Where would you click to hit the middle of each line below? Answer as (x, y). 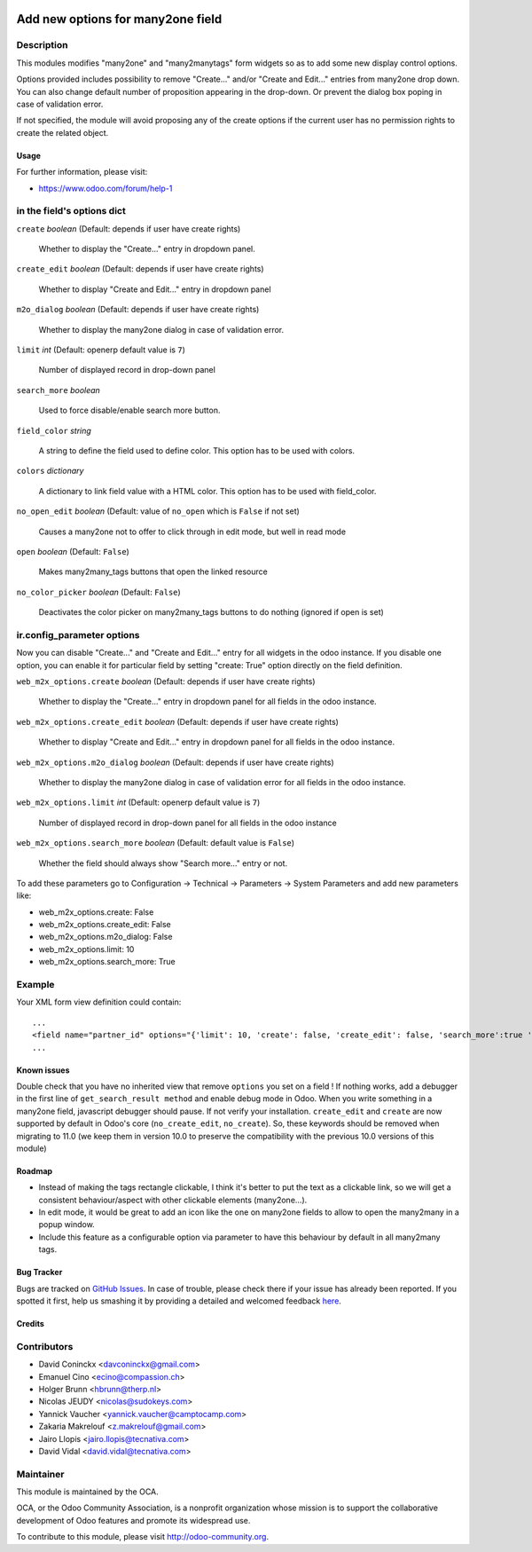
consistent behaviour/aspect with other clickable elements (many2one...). (173, 1200)
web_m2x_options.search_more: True (107, 962)
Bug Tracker (39, 1272)
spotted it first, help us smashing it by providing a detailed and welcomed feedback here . (179, 1301)
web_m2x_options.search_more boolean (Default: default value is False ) (156, 843)
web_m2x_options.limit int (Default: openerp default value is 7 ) (138, 802)
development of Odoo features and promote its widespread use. (133, 1520)
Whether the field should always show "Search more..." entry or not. (163, 863)
